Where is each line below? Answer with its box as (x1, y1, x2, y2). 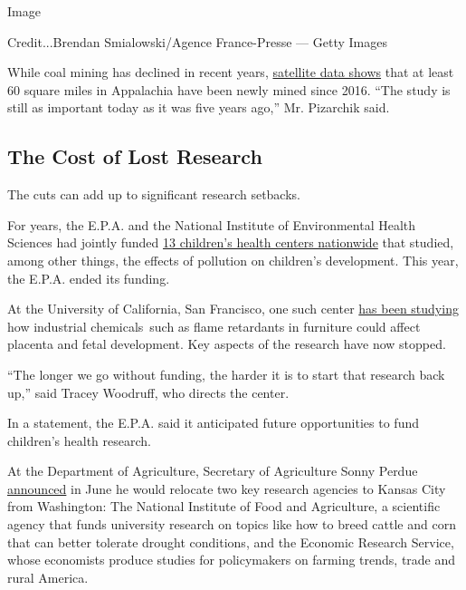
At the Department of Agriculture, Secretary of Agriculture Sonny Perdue (7, 461, 418, 480)
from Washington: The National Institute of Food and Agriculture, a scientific (7, 497, 441, 516)
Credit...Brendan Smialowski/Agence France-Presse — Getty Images (7, 32, 387, 51)
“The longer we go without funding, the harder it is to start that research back (7, 364, 445, 383)
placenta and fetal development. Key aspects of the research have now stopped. (7, 334, 446, 353)
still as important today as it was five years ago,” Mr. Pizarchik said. (7, 98, 390, 117)
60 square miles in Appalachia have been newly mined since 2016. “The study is (7, 80, 451, 99)
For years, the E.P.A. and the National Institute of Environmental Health (7, 215, 416, 234)
